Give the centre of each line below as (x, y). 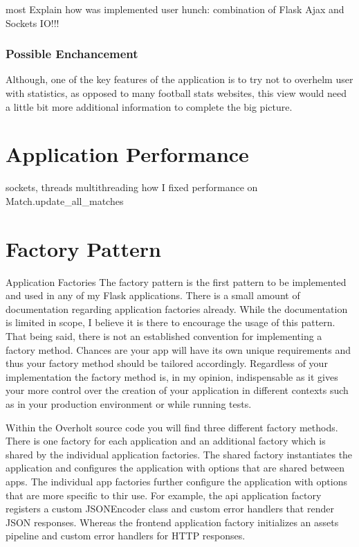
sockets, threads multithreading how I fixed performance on (132, 187)
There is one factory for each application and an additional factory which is (166, 441)
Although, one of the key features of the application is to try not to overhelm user (179, 79)
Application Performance (127, 154)
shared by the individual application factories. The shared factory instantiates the (179, 454)
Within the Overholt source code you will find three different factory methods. (172, 427)
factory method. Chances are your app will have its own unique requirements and (178, 349)
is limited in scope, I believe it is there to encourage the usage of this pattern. (171, 322)
